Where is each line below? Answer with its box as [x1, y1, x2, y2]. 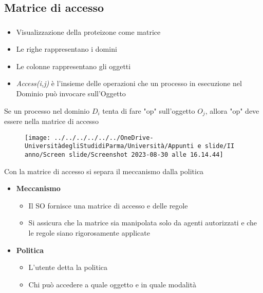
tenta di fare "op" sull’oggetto [102, 105, 195, 116]
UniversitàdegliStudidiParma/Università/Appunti [25, 142, 194, 150]
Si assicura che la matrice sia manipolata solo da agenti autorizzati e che [28, 217, 257, 228]
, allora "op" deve [205, 105, 259, 116]
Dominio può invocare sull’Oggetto [16, 88, 126, 99]
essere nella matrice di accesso [4, 116, 99, 127]
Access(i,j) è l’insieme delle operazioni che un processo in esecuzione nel [16, 78, 242, 89]
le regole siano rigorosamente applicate [28, 227, 150, 238]
